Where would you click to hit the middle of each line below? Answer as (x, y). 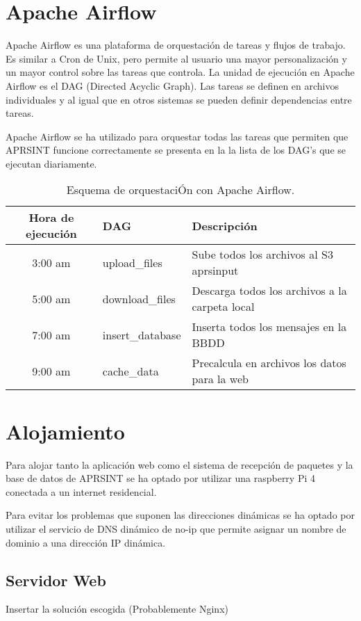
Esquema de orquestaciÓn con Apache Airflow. (180, 190)
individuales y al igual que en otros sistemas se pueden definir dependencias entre (179, 99)
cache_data (131, 371)
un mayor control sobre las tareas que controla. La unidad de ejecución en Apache (180, 72)
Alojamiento (65, 431)
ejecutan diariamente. (51, 163)
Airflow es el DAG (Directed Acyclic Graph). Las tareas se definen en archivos (173, 85)
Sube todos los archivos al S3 (262, 255)
